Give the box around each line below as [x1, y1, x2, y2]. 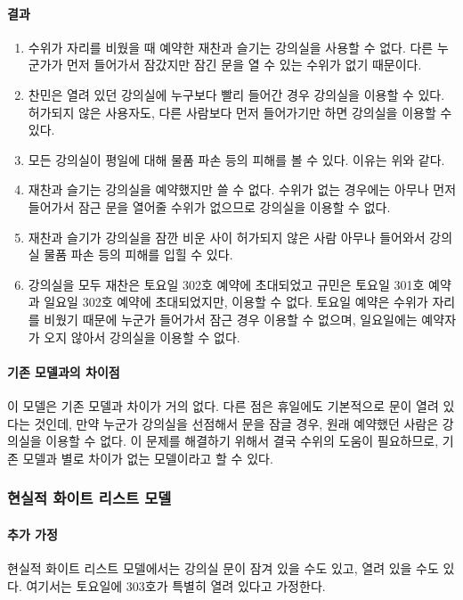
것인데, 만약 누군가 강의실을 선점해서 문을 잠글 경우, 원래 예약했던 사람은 [34, 414, 439, 432]
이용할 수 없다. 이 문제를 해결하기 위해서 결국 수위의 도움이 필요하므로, [45, 432, 439, 450]
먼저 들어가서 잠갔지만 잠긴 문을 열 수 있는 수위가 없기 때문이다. [67, 55, 422, 74]
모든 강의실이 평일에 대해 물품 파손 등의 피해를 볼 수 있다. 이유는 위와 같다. [28, 150, 445, 168]
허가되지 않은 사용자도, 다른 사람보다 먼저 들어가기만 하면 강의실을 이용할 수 [28, 103, 452, 121]
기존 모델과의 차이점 [7, 362, 120, 381]
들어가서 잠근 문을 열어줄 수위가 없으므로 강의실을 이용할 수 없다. [28, 197, 391, 216]
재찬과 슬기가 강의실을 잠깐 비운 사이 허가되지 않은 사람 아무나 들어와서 [28, 227, 426, 246]
